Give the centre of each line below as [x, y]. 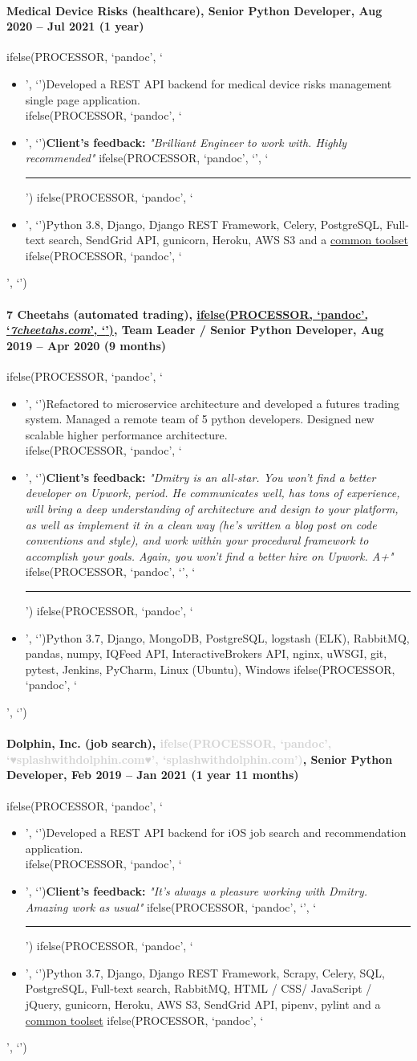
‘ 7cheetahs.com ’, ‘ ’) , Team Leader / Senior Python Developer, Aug [195, 330]
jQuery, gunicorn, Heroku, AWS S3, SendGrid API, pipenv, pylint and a [203, 1004]
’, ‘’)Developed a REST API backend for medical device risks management [208, 83]
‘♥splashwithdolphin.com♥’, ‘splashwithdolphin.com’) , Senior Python [200, 759]
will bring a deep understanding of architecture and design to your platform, [212, 509]
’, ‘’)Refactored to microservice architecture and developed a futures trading [212, 403]
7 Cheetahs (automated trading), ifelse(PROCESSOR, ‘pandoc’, [188, 314]
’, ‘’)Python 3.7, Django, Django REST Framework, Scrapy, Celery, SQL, [205, 972]
